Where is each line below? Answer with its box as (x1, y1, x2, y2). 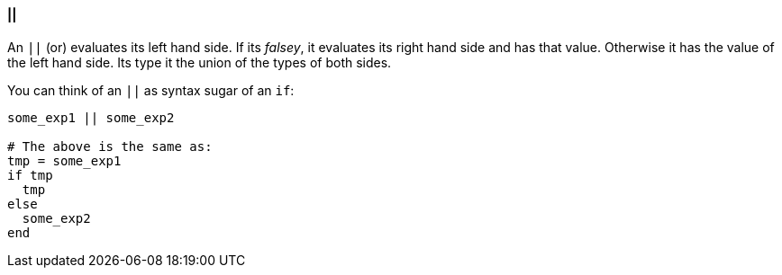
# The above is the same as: (7, 138, 213, 154)
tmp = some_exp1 (7, 153, 122, 168)
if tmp (7, 167, 53, 182)
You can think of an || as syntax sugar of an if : (7, 82, 295, 98)
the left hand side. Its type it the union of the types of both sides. (7, 54, 392, 70)
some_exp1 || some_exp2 (7, 110, 175, 125)
